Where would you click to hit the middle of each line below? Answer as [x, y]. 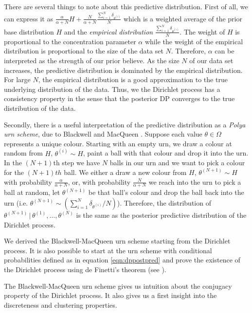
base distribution [29, 31]
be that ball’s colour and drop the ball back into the [166, 192]
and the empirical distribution [108, 31]
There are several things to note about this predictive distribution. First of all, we [126, 6]
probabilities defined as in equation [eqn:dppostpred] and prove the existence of [122, 260]
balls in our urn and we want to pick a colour [177, 163]
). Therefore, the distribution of [164, 202]
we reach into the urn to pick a [195, 182]
